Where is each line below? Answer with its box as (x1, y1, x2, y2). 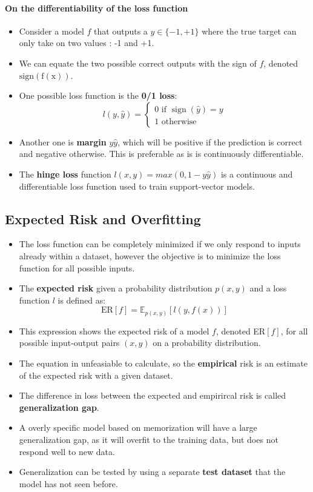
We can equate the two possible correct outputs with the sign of (19, 56, 257, 69)
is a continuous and (220, 167, 293, 180)
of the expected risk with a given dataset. (19, 368, 173, 381)
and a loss (249, 282, 287, 294)
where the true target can (202, 24, 297, 37)
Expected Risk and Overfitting (5, 209, 201, 228)
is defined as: (58, 293, 106, 306)
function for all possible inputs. (19, 261, 135, 274)
